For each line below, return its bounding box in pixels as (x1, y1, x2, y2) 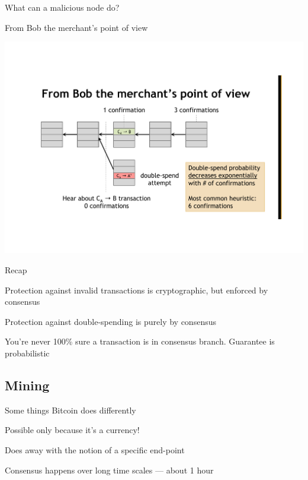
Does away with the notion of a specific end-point (5, 443, 185, 456)
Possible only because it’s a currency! (5, 424, 140, 436)
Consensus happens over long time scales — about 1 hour (5, 463, 214, 476)
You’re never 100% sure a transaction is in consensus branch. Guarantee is (5, 335, 275, 348)
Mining (5, 375, 50, 394)
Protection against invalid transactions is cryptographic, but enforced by (5, 283, 268, 296)
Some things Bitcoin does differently (5, 403, 136, 416)
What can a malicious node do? (5, 1, 120, 13)
